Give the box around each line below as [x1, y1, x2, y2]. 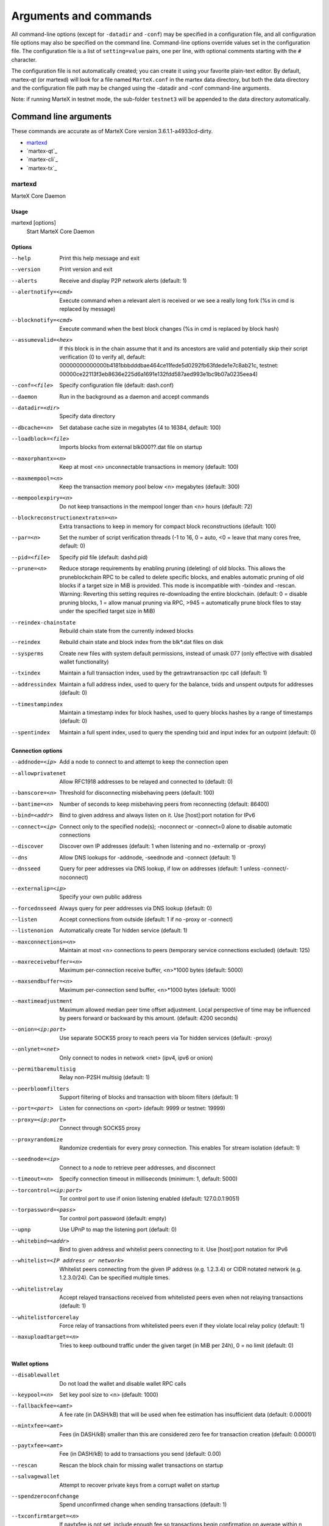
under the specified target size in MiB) [59, 607, 155, 615]
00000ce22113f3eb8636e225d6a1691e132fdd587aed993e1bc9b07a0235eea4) [59, 370, 258, 378]
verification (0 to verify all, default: [59, 353, 146, 360]
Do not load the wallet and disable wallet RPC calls [59, 1380, 186, 1387]
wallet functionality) [59, 658, 109, 665]
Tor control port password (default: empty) [59, 1215, 167, 1222]
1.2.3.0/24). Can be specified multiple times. [59, 1274, 170, 1281]
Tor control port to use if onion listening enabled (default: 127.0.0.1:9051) [59, 1195, 240, 1202]
